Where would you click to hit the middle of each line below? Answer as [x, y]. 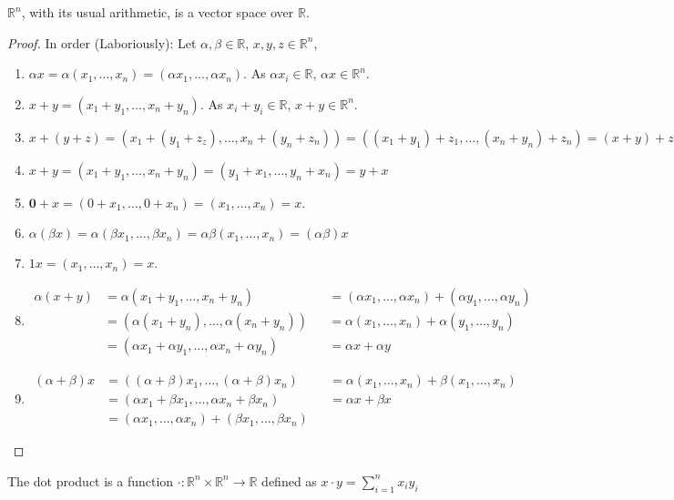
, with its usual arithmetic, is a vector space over [158, 12]
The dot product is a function [91, 480]
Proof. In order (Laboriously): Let [102, 42]
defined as [289, 480]
